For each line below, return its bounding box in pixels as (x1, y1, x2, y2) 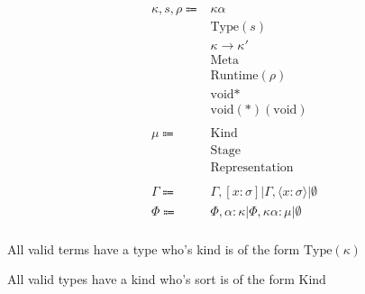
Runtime (210, 69, 259, 83)
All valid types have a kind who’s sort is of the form (7, 270, 295, 289)
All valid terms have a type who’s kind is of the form (7, 239, 300, 258)
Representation (210, 161, 294, 175)
